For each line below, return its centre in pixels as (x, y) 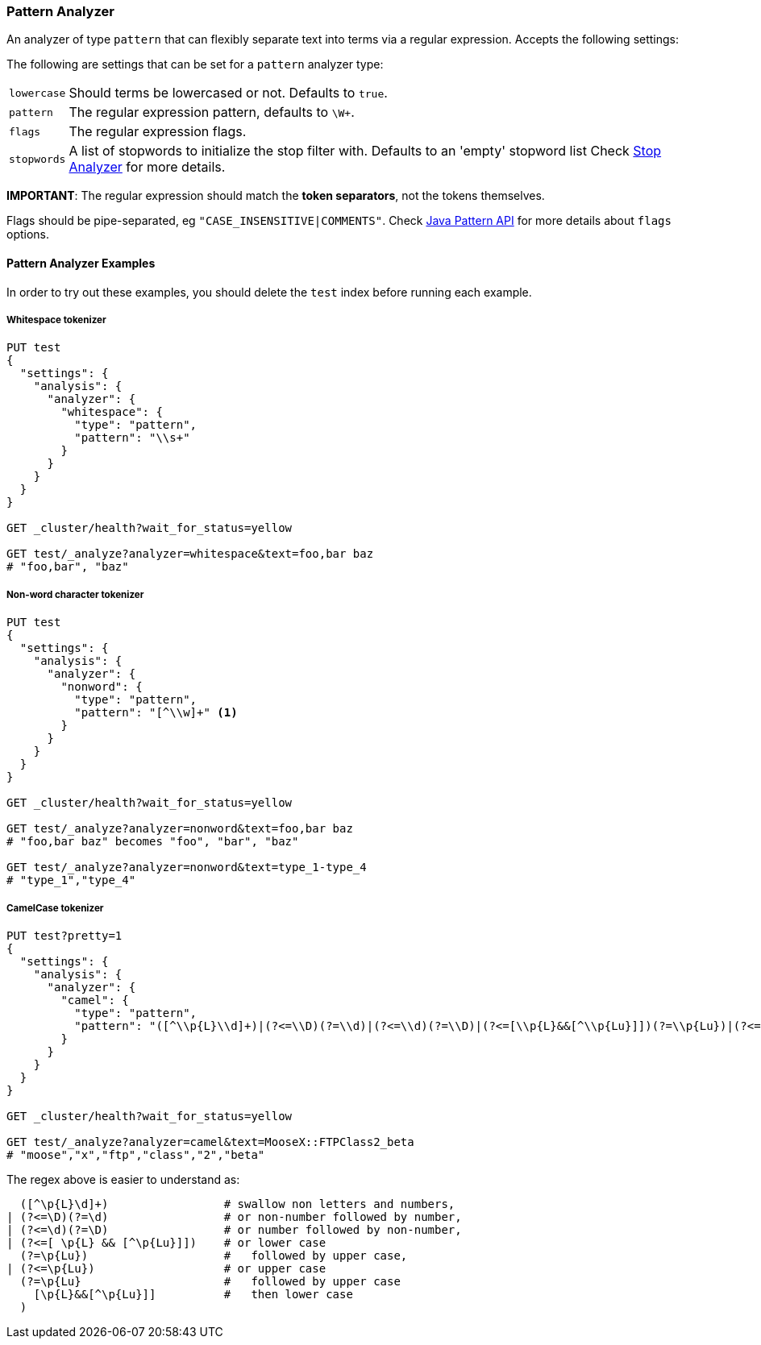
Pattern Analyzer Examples (81, 263)
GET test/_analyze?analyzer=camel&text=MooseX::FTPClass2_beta (210, 1142)
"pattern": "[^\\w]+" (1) (156, 713)
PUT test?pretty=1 (64, 935)
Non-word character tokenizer (75, 594)
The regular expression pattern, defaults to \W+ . (212, 112)
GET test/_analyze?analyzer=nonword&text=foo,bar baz (180, 829)
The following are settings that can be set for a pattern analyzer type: (195, 64)
